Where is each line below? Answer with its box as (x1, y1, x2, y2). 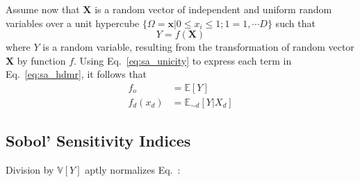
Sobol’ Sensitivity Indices (6, 130, 191, 151)
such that (275, 15, 316, 30)
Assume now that (6, 2, 80, 16)
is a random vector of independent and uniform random (95, 2, 332, 16)
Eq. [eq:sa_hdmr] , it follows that (6, 67, 147, 81)
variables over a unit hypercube (6, 15, 140, 30)
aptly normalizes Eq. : (85, 163, 181, 177)
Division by (6, 163, 54, 177)
